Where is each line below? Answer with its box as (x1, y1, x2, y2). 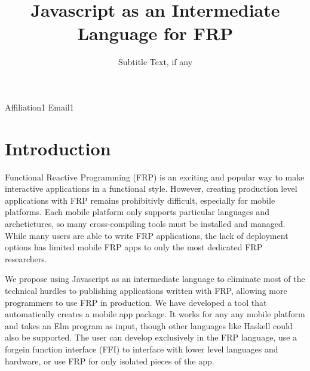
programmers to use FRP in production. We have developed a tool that (5, 296, 267, 308)
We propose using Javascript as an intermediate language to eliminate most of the (5, 272, 305, 285)
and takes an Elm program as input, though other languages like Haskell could (5, 319, 293, 332)
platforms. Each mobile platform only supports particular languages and (5, 206, 269, 218)
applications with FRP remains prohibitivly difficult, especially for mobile (5, 194, 275, 206)
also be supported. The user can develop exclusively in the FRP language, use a (5, 331, 297, 344)
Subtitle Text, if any (118, 56, 193, 68)
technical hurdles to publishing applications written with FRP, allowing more (5, 284, 287, 296)
